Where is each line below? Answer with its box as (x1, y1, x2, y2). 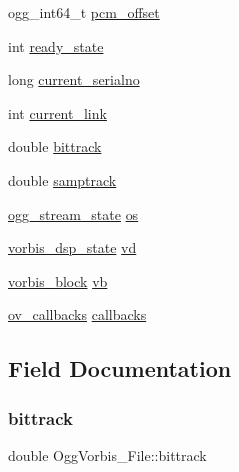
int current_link (8, 102, 107, 123)
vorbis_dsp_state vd (8, 237, 137, 258)
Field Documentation (8, 353, 232, 384)
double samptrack (8, 169, 117, 190)
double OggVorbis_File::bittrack (8, 444, 207, 465)
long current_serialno (8, 69, 140, 90)
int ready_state (8, 35, 104, 56)
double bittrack (8, 136, 102, 157)
